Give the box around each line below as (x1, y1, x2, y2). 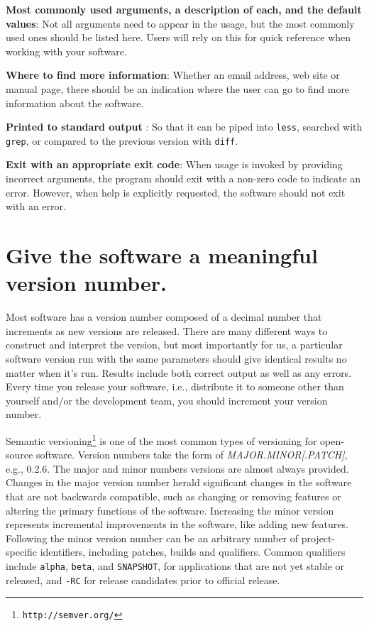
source (6, 447, 33, 462)
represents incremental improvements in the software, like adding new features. (6, 517, 348, 532)
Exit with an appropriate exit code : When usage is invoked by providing (6, 157, 343, 172)
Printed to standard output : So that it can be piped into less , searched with (6, 119, 363, 134)
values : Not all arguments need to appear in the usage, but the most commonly (6, 16, 355, 31)
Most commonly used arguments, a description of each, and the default (6, 2, 362, 16)
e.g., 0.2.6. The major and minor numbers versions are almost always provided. (6, 461, 349, 476)
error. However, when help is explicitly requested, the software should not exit (6, 185, 346, 199)
